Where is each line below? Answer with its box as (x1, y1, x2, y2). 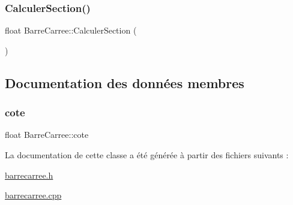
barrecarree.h (5, 168, 53, 181)
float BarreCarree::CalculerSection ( (5, 24, 137, 37)
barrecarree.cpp (5, 189, 62, 201)
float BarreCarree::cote (5, 128, 89, 141)
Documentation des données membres (5, 73, 244, 92)
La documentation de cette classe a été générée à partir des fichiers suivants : (5, 149, 289, 161)
